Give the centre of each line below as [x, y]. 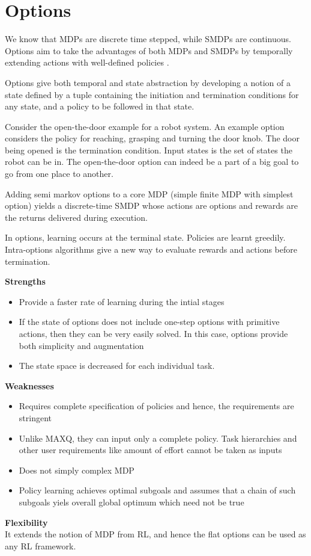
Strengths [25, 281]
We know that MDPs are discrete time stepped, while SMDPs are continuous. [148, 39]
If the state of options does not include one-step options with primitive [149, 322]
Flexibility [26, 522]
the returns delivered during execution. [76, 217]
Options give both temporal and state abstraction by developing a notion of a [148, 82]
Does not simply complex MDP [77, 470]
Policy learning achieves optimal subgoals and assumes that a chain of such [157, 490]
